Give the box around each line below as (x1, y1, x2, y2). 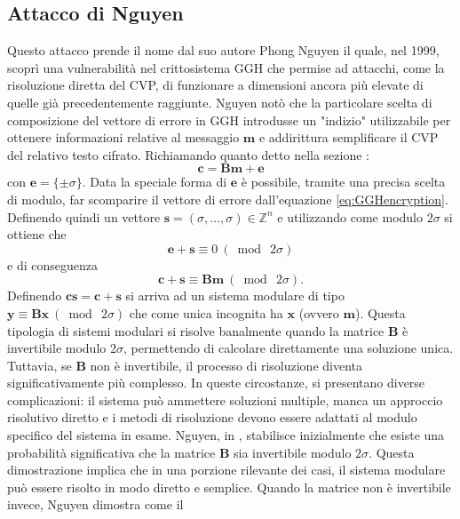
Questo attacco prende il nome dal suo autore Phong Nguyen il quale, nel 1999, (7, 41, 440, 60)
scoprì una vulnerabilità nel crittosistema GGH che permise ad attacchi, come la (7, 58, 445, 76)
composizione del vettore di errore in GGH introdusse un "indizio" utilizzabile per (7, 110, 451, 129)
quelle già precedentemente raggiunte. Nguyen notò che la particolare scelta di (7, 92, 432, 111)
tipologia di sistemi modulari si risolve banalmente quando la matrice (7, 321, 385, 339)
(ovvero (298, 303, 339, 322)
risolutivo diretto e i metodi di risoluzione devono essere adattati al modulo (7, 408, 417, 427)
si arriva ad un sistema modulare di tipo (125, 286, 345, 305)
